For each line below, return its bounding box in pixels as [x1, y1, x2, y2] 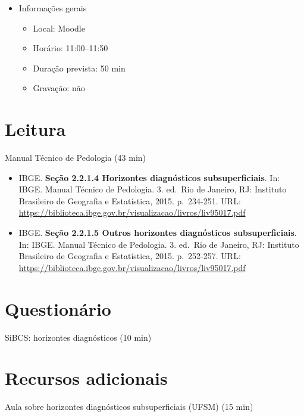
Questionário [5, 296, 111, 320]
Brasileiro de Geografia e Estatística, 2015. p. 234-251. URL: [18, 194, 241, 207]
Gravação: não [33, 82, 85, 94]
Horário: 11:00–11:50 [33, 42, 108, 54]
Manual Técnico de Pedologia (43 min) [5, 151, 146, 164]
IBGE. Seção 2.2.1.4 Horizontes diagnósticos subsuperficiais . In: [18, 171, 280, 183]
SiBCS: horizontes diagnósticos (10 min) [5, 331, 152, 343]
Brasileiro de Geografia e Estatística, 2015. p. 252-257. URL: [18, 250, 241, 262]
